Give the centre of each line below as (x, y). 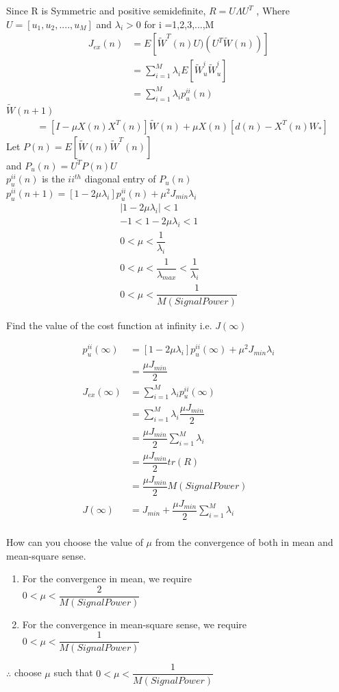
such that (73, 672)
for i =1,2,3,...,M (179, 24)
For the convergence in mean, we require (107, 578)
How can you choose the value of (75, 541)
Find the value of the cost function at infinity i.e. (109, 325)
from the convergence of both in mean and (244, 541)
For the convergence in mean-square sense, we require (135, 624)
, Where (273, 10)
